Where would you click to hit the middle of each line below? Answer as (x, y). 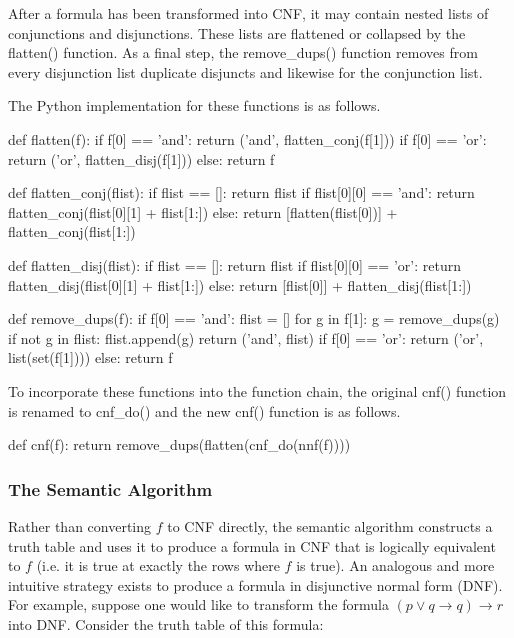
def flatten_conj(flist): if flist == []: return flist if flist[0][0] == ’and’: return (241, 192)
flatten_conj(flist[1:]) (72, 231)
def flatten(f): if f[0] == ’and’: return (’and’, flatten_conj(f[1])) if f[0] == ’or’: (247, 138)
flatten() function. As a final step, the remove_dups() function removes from (243, 52)
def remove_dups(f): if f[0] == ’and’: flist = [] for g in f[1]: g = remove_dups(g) (254, 318)
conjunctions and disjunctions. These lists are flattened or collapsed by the (237, 32)
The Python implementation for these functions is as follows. (194, 105)
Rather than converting (80, 525)
